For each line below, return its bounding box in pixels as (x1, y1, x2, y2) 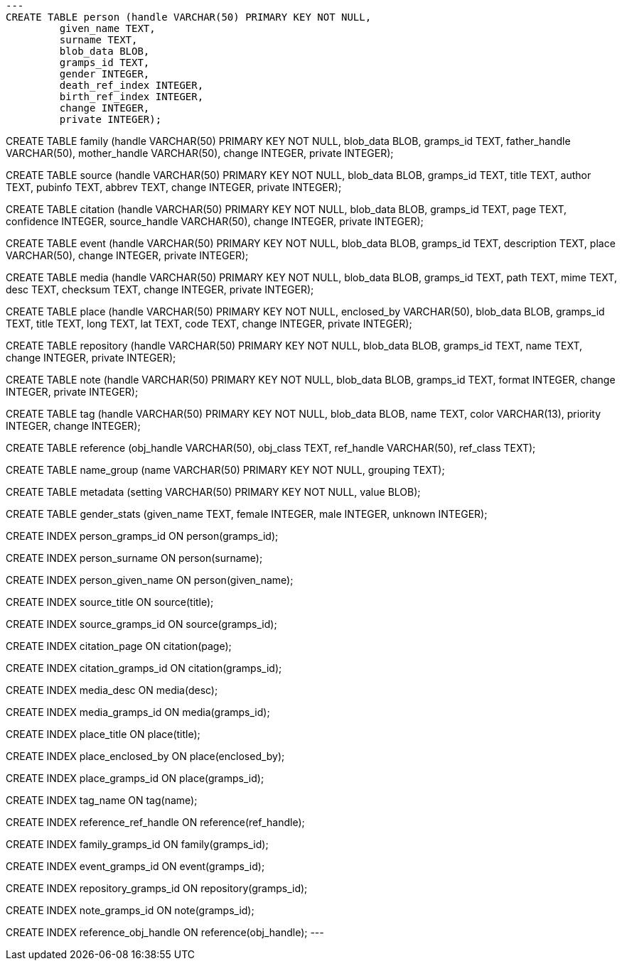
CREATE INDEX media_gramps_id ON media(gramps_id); (6, 706, 270, 718)
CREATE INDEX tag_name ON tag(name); (6, 794, 198, 806)
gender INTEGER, (59, 68, 150, 80)
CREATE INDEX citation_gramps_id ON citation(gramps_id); (6, 662, 282, 674)
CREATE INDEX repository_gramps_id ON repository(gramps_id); (6, 882, 308, 894)
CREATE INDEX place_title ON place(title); (6, 728, 200, 740)
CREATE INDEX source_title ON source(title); (6, 596, 214, 608)
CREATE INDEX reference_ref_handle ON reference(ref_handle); (6, 816, 305, 828)
